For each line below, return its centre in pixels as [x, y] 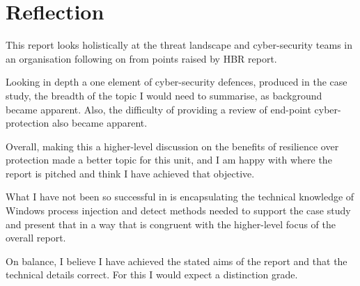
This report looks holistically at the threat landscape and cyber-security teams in [179, 45]
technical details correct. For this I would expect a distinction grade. [152, 275]
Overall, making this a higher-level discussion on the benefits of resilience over [172, 146]
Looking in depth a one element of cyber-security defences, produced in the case [177, 82]
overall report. [36, 238]
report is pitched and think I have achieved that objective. [130, 173]
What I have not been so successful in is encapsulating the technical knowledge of [180, 197]
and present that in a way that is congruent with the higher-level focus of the [171, 224]
